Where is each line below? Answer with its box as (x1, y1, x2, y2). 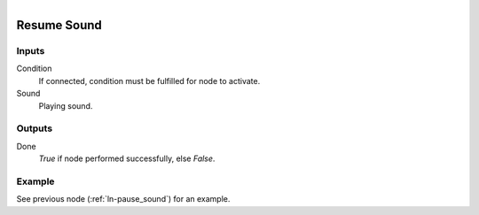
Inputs (16, 44, 45, 57)
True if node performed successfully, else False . (38, 153, 216, 164)
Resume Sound (16, 18, 102, 33)
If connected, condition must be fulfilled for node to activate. (38, 75, 261, 86)
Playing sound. (38, 100, 93, 111)
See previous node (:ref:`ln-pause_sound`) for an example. (16, 194, 231, 204)
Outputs (16, 122, 53, 134)
